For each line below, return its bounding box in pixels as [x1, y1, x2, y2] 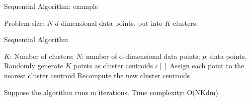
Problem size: [4, 17, 45, 28]
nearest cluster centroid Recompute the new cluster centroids [4, 70, 190, 80]
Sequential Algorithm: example [4, 1, 98, 11]
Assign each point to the [169, 60, 245, 71]
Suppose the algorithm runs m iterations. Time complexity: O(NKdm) [4, 87, 218, 97]
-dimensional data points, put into [58, 17, 163, 28]
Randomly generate [4, 60, 63, 71]
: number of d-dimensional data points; [82, 50, 200, 61]
